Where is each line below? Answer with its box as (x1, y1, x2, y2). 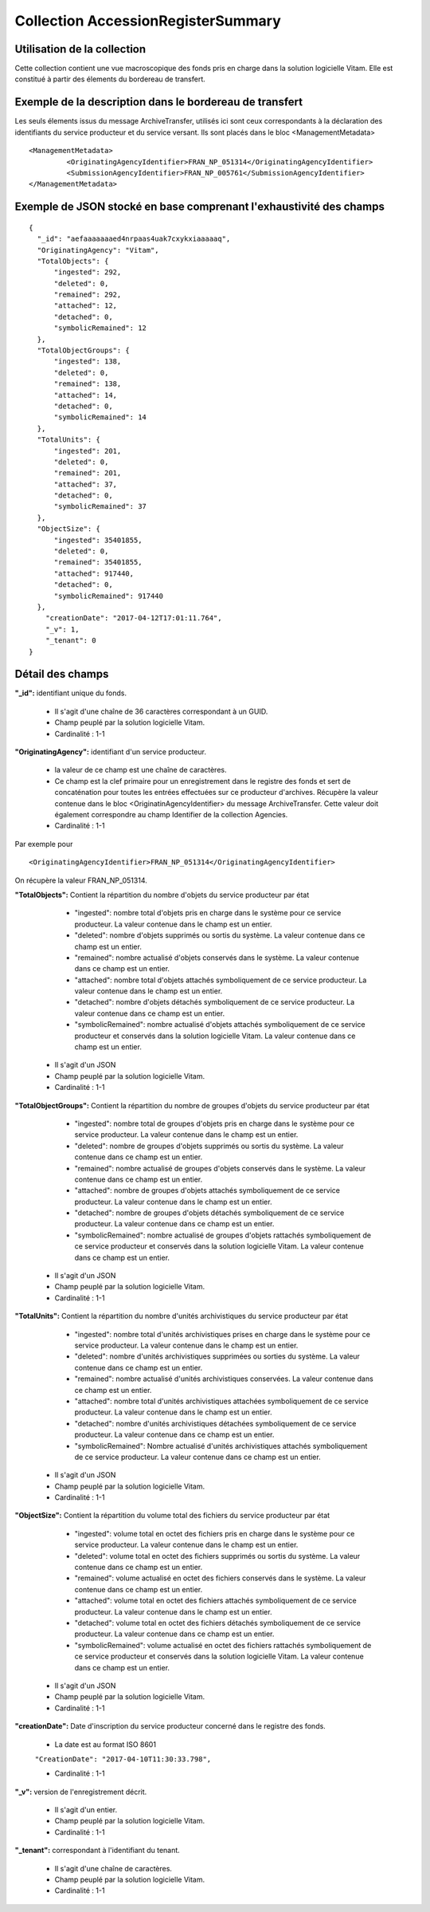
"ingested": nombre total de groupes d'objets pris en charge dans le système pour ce (74, 1119, 354, 1128)
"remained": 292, (53, 290, 122, 299)
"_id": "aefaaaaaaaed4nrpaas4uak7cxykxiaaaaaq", (37, 234, 231, 243)
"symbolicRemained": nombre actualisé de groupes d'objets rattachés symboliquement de (74, 1230, 372, 1240)
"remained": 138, (53, 380, 122, 388)
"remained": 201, (53, 469, 122, 478)
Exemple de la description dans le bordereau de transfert (14, 96, 303, 109)
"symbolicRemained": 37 (53, 502, 147, 511)
